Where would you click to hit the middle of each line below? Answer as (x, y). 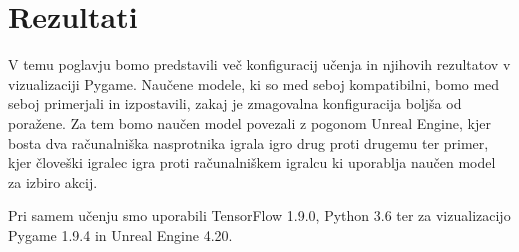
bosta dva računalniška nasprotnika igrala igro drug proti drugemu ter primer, (248, 142)
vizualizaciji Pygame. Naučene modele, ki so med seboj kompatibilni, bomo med (254, 83)
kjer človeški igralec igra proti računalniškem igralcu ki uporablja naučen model (252, 162)
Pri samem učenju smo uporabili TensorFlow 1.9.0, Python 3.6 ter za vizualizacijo (259, 215)
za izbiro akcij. (53, 181)
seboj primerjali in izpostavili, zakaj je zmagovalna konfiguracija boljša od (235, 103)
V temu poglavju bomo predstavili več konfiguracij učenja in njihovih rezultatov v (259, 64)
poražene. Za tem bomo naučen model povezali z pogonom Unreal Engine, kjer (249, 122)
